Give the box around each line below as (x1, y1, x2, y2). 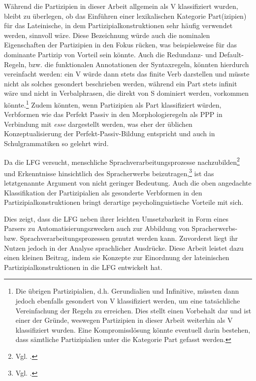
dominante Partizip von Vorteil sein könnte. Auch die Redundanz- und (4, 49, 217, 59)
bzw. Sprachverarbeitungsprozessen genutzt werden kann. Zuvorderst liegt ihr (4, 233, 238, 243)
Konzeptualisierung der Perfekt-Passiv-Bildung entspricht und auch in (4, 128, 215, 139)
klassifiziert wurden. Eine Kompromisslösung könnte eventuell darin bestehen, (15, 324, 251, 335)
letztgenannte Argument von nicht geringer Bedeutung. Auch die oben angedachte (4, 178, 252, 188)
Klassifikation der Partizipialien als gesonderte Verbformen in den (4, 187, 202, 197)
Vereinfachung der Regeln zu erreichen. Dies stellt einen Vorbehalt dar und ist (15, 305, 252, 315)
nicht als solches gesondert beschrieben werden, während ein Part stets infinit (4, 78, 237, 88)
